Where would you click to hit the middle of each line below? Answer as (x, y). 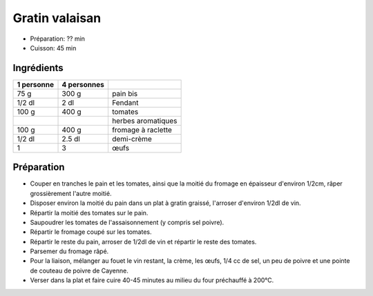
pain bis (125, 93)
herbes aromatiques (144, 121)
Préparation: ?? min (58, 39)
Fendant (125, 102)
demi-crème (132, 139)
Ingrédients (38, 68)
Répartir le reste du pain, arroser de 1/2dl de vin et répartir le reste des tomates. (143, 241)
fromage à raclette (142, 130)
